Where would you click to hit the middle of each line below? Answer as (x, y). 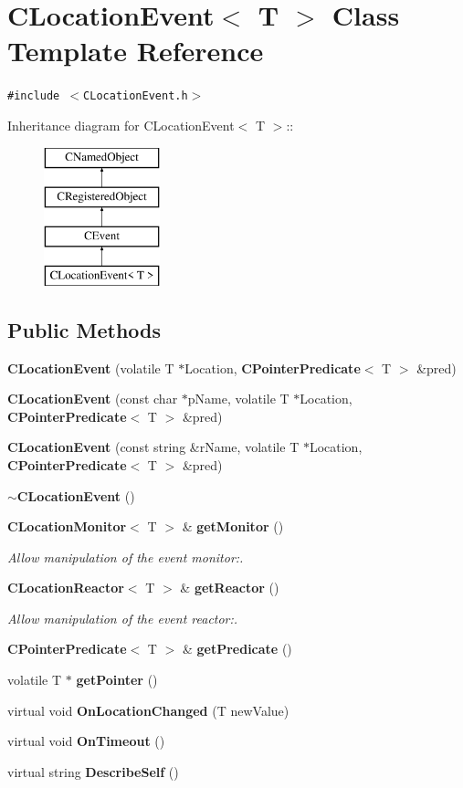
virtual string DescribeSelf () (93, 771)
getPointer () (117, 680)
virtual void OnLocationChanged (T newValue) (148, 710)
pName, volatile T (238, 399)
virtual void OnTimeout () (86, 741)
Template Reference (136, 51)
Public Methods (84, 329)
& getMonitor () (233, 526)
